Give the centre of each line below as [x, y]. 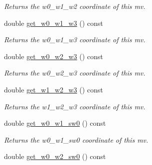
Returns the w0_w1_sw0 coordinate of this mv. [76, 139]
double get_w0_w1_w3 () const [54, 23]
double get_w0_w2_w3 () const [54, 56]
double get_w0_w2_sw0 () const [55, 156]
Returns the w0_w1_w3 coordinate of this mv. [75, 40]
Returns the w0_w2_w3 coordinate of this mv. [75, 73]
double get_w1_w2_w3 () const [54, 89]
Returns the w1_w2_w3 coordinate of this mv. [75, 106]
